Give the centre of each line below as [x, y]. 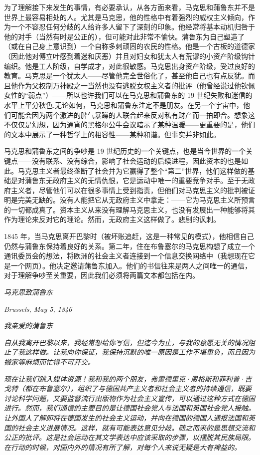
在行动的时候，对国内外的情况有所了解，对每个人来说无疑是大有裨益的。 [123, 447]
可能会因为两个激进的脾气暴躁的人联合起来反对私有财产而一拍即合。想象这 [133, 114]
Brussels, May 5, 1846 [38, 309]
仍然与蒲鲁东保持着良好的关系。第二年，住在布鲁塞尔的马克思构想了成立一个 [130, 246]
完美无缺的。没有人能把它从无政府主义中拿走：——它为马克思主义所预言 [136, 200]
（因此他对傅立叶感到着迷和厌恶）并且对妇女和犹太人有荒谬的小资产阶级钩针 [130, 56]
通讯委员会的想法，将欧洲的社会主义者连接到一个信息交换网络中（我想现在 [126, 256]
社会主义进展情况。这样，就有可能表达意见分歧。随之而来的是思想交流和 [136, 427]
